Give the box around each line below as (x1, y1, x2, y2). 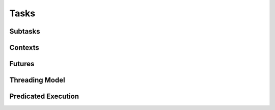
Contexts (9, 43, 39, 52)
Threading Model (9, 76, 66, 85)
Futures (9, 60, 35, 68)
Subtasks (9, 27, 40, 36)
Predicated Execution (9, 92, 79, 101)
